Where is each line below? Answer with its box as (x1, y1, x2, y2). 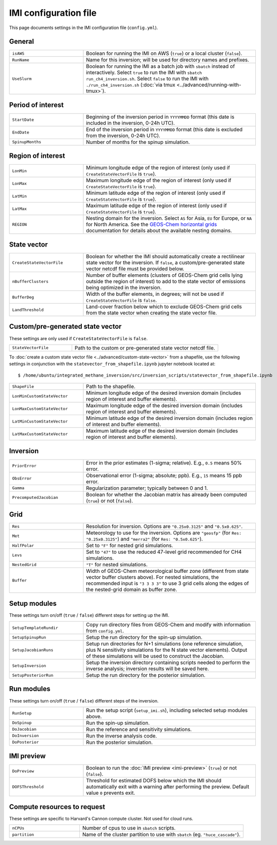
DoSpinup (12, 720, 32, 726)
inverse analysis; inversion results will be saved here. (86, 666, 209, 672)
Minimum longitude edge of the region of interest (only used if (86, 164, 230, 171)
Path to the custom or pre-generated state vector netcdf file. (74, 344, 215, 351)
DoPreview (12, 768, 35, 774)
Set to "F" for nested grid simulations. (86, 542, 173, 549)
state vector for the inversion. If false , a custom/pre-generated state (86, 259, 245, 266)
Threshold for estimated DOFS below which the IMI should (86, 777, 222, 784)
